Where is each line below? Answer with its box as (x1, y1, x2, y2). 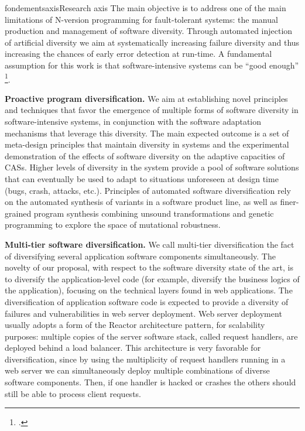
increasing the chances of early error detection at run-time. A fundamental (5, 47, 272, 60)
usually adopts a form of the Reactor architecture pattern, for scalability (5, 319, 265, 331)
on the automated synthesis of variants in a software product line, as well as (5, 196, 277, 208)
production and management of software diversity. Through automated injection (5, 25, 293, 37)
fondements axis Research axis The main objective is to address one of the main (5, 2, 286, 13)
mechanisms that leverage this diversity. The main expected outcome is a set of (5, 126, 289, 139)
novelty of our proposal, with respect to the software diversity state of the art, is (5, 261, 294, 273)
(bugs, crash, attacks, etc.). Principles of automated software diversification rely (5, 184, 291, 196)
